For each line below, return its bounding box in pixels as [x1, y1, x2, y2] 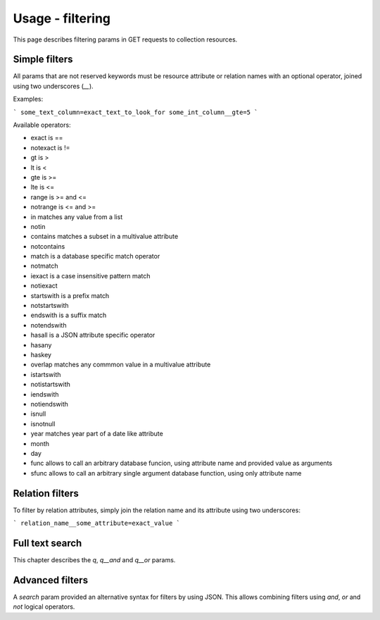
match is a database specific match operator [30, 252, 160, 261]
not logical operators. [13, 602, 75, 611]
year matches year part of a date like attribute [30, 430, 163, 438]
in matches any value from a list [30, 212, 123, 221]
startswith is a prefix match [30, 291, 110, 299]
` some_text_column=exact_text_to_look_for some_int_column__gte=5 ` [13, 108, 258, 116]
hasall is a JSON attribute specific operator [30, 331, 156, 340]
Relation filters [13, 487, 79, 500]
